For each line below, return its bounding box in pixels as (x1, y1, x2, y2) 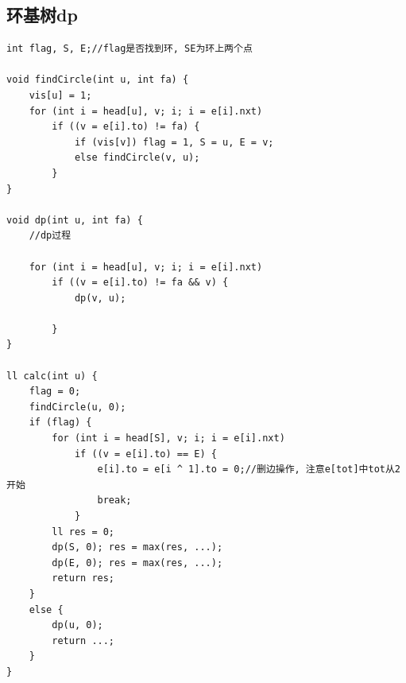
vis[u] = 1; (29, 89, 92, 101)
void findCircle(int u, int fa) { (6, 74, 189, 86)
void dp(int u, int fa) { (6, 214, 143, 226)
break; (97, 495, 132, 506)
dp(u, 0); (52, 619, 103, 631)
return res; (52, 572, 115, 584)
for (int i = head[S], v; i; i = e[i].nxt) (52, 433, 285, 444)
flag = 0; (29, 386, 81, 398)
